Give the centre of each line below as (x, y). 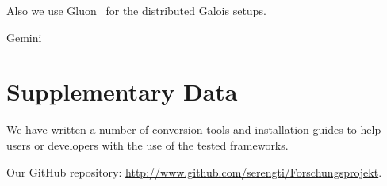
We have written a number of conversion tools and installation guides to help (194, 129)
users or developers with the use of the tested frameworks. (148, 144)
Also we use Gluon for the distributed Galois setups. (136, 10)
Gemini (24, 37)
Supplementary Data (122, 91)
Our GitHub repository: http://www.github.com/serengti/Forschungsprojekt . (194, 171)
